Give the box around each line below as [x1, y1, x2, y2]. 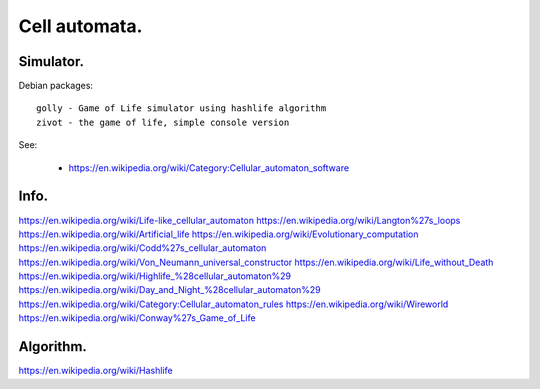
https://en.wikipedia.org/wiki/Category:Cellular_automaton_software [68, 161, 350, 174]
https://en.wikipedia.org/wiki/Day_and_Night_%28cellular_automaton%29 [18, 284, 322, 296]
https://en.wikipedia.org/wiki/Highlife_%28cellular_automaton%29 [18, 270, 292, 282]
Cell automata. [18, 15, 143, 37]
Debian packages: [18, 80, 94, 92]
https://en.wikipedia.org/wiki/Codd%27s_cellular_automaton [18, 242, 267, 254]
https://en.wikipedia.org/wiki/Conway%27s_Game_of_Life [18, 312, 256, 324]
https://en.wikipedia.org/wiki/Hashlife [18, 365, 174, 377]
